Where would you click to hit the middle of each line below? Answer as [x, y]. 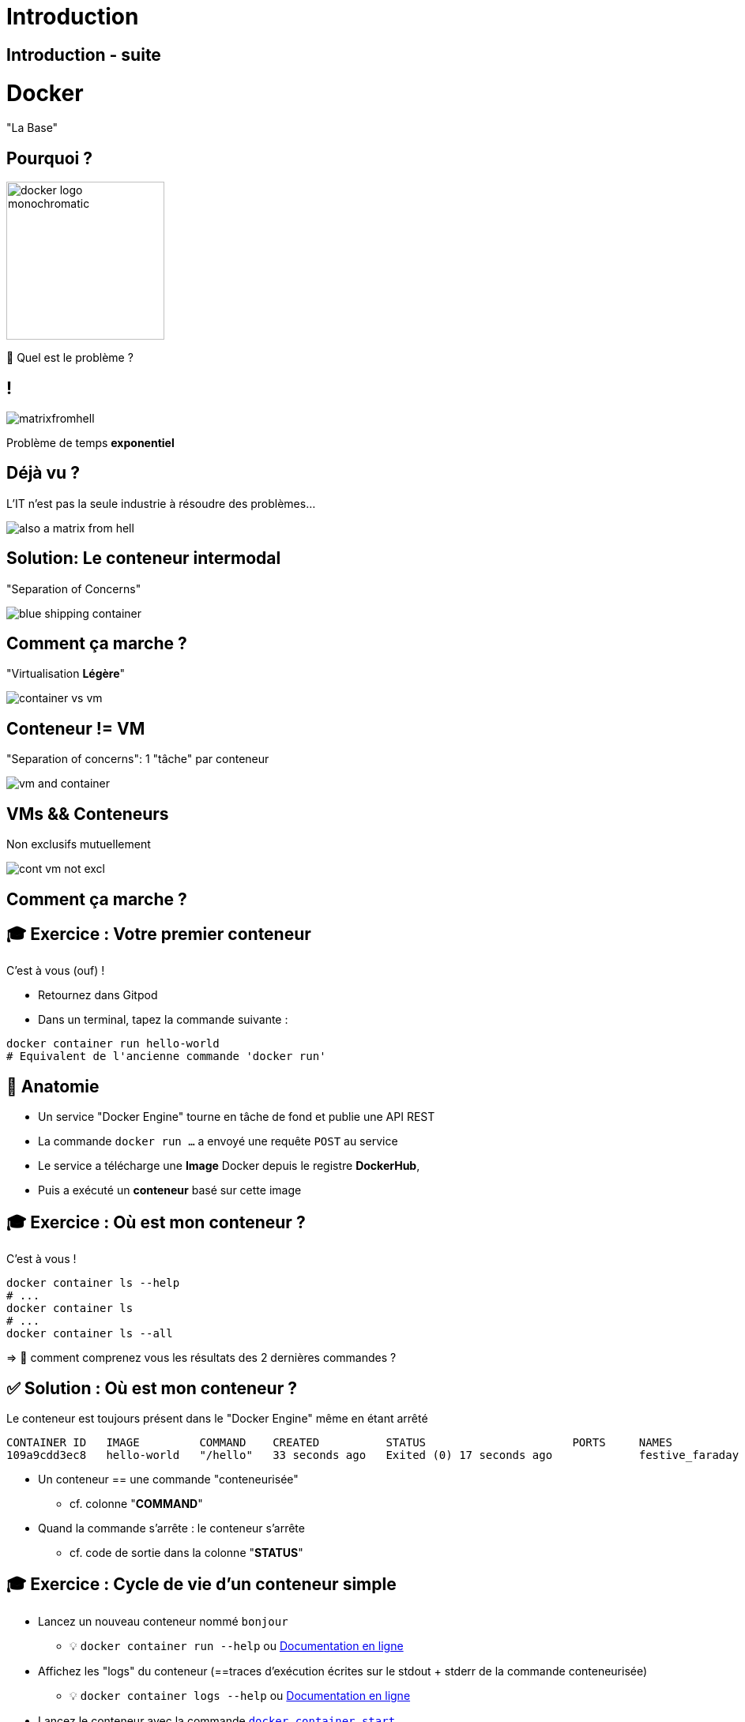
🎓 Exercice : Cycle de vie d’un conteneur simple [201, 1585]
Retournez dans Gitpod [98, 995]
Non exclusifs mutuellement [79, 844]
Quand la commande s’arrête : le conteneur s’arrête [171, 1528]
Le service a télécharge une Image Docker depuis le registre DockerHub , [229, 1166]
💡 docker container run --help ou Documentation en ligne [237, 1645]
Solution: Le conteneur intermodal [144, 558]
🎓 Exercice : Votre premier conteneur [159, 934]
